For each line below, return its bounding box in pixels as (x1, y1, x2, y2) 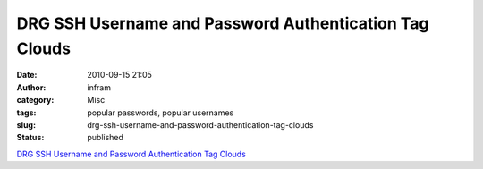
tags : (16, 107, 37, 118)
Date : (16, 70, 38, 80)
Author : (16, 81, 47, 93)
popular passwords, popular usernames (87, 107, 234, 118)
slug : (16, 119, 36, 130)
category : (16, 95, 55, 106)
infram (87, 81, 112, 93)
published (87, 132, 124, 143)
